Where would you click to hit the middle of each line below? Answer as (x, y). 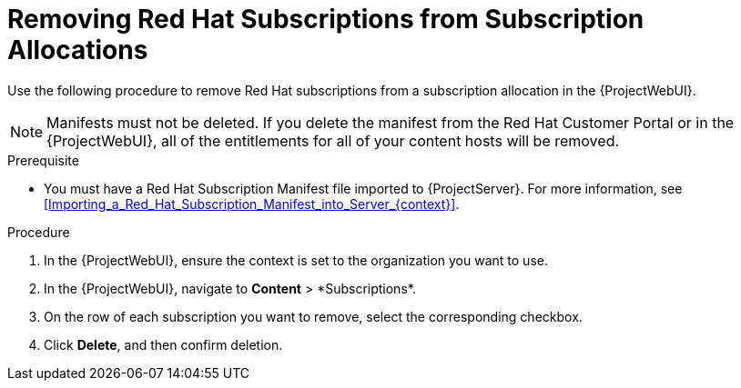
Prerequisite (43, 160)
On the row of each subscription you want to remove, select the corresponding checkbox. (313, 316)
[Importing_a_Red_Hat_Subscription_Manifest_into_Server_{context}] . (252, 204)
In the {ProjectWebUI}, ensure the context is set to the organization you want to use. (296, 260)
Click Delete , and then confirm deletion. (163, 344)
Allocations (78, 50)
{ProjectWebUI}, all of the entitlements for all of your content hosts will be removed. (333, 140)
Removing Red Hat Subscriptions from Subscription (326, 19)
